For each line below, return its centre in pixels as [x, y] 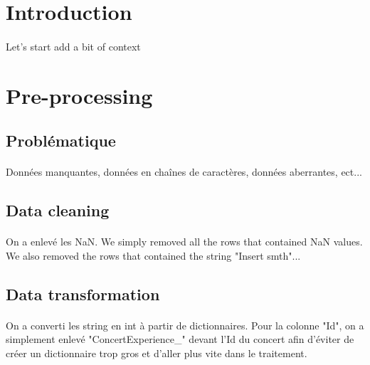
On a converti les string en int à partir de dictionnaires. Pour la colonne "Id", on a [185, 325]
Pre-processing [79, 95]
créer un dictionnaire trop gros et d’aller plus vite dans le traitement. [157, 353]
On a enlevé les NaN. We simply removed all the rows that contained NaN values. [184, 242]
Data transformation [83, 293]
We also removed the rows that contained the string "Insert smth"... [153, 255]
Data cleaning [58, 210]
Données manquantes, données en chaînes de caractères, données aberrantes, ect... [184, 172]
